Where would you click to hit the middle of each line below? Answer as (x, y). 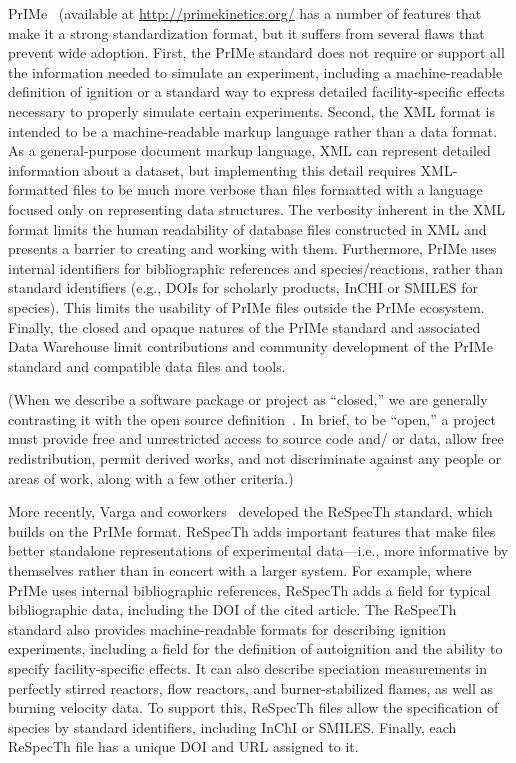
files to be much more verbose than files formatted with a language (277, 189)
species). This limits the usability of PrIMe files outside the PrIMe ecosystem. (246, 306)
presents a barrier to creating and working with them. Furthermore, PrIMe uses (252, 248)
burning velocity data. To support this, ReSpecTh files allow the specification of (253, 707)
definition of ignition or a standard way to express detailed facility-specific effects (256, 91)
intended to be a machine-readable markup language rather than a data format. (253, 130)
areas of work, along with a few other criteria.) (151, 477)
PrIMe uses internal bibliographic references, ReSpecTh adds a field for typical (249, 589)
